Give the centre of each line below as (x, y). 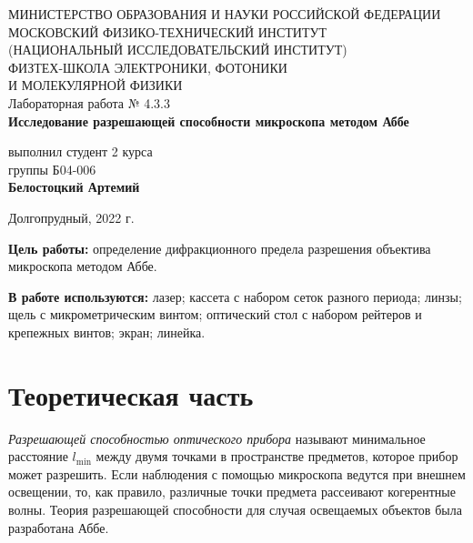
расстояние (38, 456)
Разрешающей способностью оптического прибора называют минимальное (217, 438)
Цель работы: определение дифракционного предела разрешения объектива (220, 248)
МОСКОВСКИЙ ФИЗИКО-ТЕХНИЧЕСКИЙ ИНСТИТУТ (167, 31)
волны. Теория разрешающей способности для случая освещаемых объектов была (235, 509)
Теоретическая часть (131, 394)
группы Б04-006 (52, 169)
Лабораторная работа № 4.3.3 (90, 102)
